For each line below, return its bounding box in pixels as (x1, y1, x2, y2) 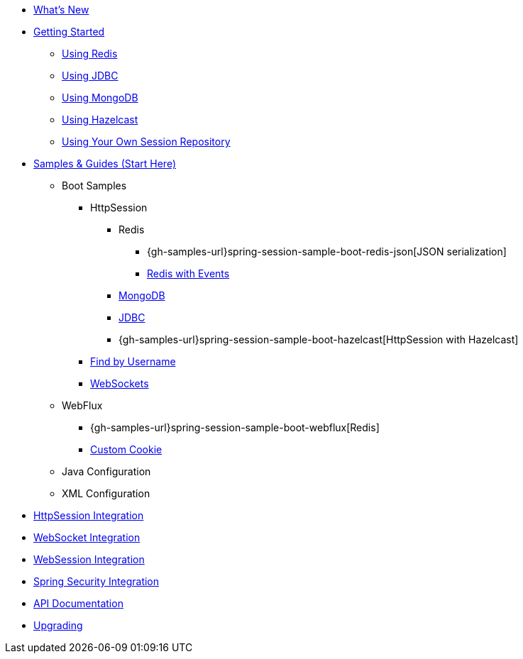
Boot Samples (62, 179, 127, 192)
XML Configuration (62, 487, 150, 499)
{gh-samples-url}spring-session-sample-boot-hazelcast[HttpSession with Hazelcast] (119, 333, 519, 345)
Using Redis (62, 48, 118, 60)
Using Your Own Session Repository (62, 135, 231, 148)
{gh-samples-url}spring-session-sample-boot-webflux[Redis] (90, 421, 380, 433)
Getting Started (33, 26, 105, 38)
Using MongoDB (62, 92, 138, 104)
